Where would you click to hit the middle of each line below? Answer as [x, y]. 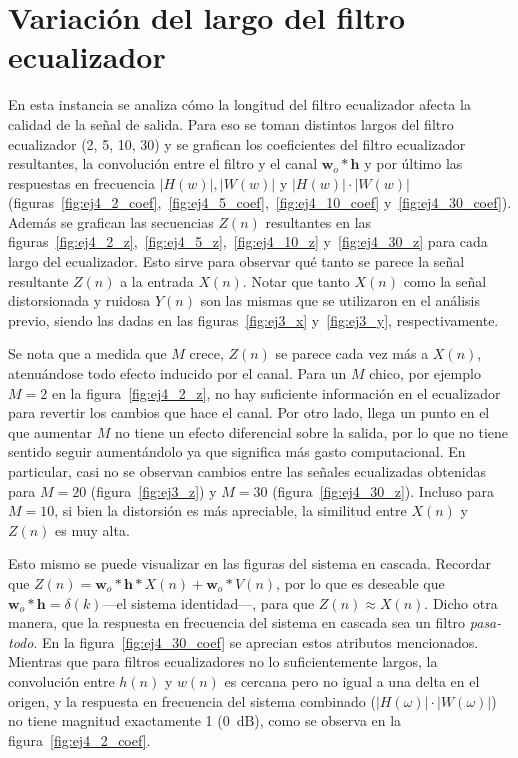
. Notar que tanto [296, 280]
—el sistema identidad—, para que [208, 602]
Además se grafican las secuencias [111, 221]
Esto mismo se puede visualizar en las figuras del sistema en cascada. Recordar [249, 563]
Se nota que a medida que [87, 353]
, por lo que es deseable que [360, 582]
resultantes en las [318, 221]
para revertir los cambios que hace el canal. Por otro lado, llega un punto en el [249, 412]
